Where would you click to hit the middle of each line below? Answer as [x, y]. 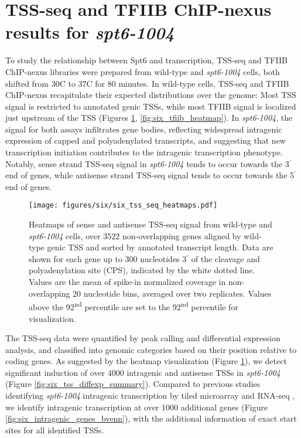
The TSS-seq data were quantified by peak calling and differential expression [143, 338]
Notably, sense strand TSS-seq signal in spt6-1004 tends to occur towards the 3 [147, 163]
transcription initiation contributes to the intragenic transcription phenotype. [144, 152]
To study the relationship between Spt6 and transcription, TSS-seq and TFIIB [146, 60]
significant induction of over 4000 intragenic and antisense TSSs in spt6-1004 [143, 372]
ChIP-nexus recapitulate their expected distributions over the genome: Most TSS [151, 95]
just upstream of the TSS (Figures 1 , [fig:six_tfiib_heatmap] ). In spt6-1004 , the [149, 118]
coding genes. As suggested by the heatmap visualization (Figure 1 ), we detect [146, 361]
